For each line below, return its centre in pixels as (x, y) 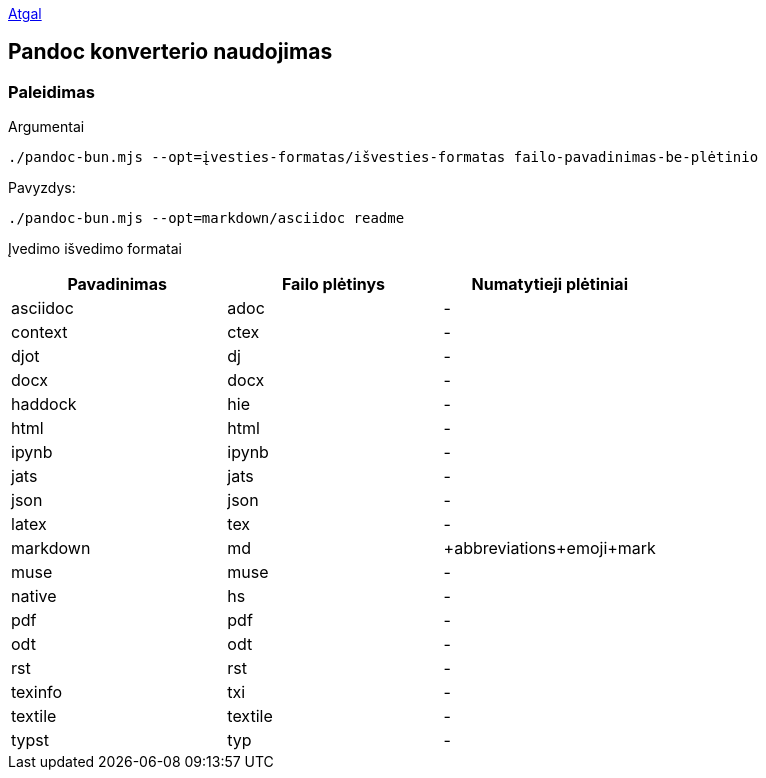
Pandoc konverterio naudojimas (170, 52)
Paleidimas (51, 91)
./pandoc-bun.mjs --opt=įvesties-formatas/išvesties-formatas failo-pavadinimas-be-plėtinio (383, 157)
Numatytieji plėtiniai (549, 284)
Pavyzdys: (42, 188)
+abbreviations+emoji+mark (549, 548)
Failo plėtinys (333, 284)
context (39, 332)
